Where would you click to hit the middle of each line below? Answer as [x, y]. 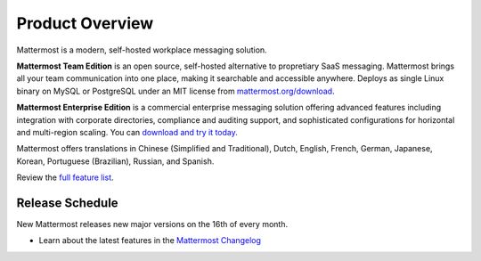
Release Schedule [68, 203]
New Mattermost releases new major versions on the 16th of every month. [152, 224]
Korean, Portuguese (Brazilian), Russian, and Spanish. [115, 161]
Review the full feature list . [65, 177]
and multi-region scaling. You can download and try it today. [127, 132]
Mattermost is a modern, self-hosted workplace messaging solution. [142, 50]
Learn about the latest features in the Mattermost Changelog [150, 241]
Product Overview [85, 23]
